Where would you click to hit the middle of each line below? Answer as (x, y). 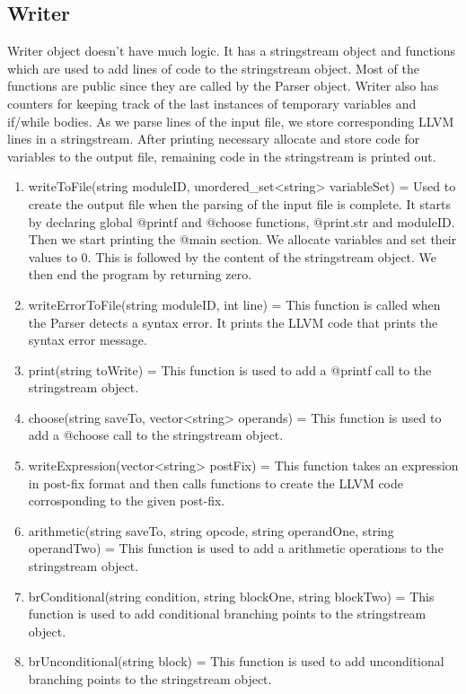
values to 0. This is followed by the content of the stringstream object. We (233, 256)
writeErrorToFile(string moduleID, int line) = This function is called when (234, 304)
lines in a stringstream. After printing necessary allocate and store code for (214, 139)
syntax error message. (88, 340)
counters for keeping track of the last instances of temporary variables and (212, 103)
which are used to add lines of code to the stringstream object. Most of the (213, 68)
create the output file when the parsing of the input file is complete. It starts (239, 203)
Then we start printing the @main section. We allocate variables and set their (242, 239)
